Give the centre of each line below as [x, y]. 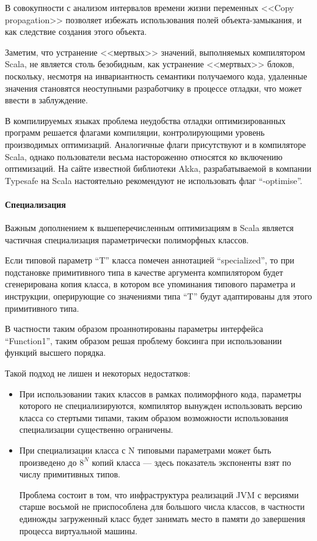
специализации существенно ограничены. [96, 429]
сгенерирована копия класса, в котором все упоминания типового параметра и [150, 284]
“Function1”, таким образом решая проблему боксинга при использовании [144, 340]
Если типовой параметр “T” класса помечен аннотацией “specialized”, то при [150, 260]
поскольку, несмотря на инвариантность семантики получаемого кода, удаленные [156, 75]
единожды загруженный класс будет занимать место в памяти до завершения [162, 518]
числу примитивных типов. [70, 474]
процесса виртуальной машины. [78, 530]
